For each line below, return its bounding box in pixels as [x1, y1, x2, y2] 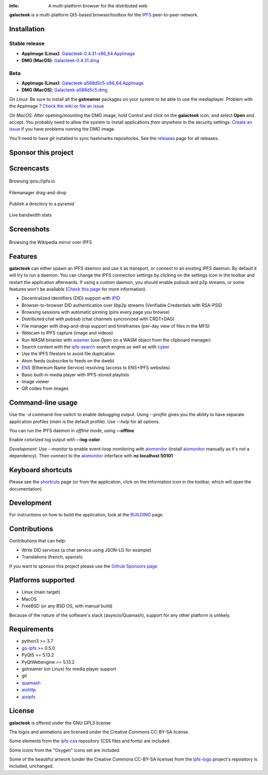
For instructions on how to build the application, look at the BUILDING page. [9, 512, 164, 518]
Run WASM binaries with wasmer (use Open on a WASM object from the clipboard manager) [21, 337, 211, 343]
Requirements [9, 625, 54, 634]
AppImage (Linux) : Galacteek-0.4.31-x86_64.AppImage [21, 50, 135, 57]
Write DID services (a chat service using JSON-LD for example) [21, 547, 151, 553]
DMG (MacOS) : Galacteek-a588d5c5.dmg [21, 87, 108, 93]
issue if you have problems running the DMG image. [9, 126, 116, 132]
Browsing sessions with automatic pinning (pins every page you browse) [21, 309, 170, 315]
